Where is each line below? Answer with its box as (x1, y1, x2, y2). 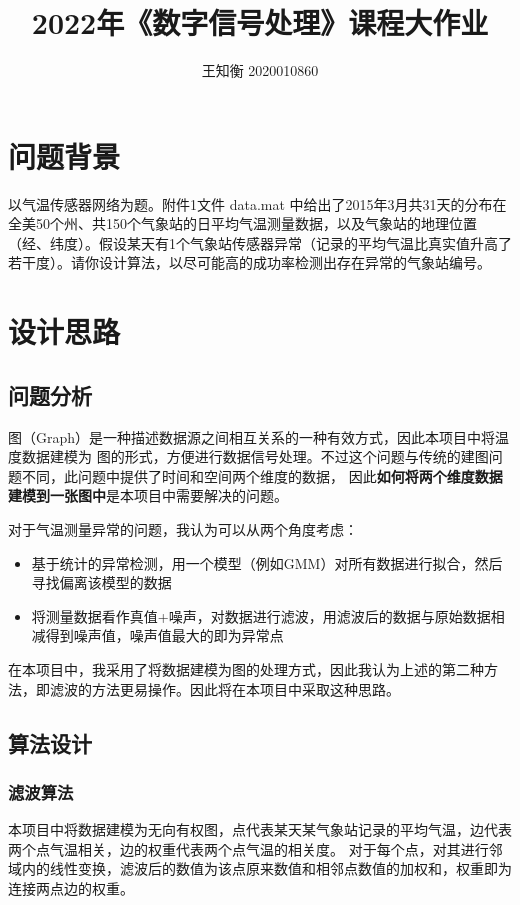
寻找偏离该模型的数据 (31, 572, 172, 593)
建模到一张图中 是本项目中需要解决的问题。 (8, 485, 288, 506)
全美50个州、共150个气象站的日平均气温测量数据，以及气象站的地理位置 (8, 213, 477, 234)
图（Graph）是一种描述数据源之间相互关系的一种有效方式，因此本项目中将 (8, 426, 496, 447)
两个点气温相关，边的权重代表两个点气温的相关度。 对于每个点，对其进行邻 (8, 838, 503, 859)
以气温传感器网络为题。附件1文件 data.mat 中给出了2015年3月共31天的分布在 (8, 193, 507, 214)
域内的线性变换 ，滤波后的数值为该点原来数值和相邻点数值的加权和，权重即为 (8, 858, 512, 879)
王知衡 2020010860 (201, 60, 319, 81)
